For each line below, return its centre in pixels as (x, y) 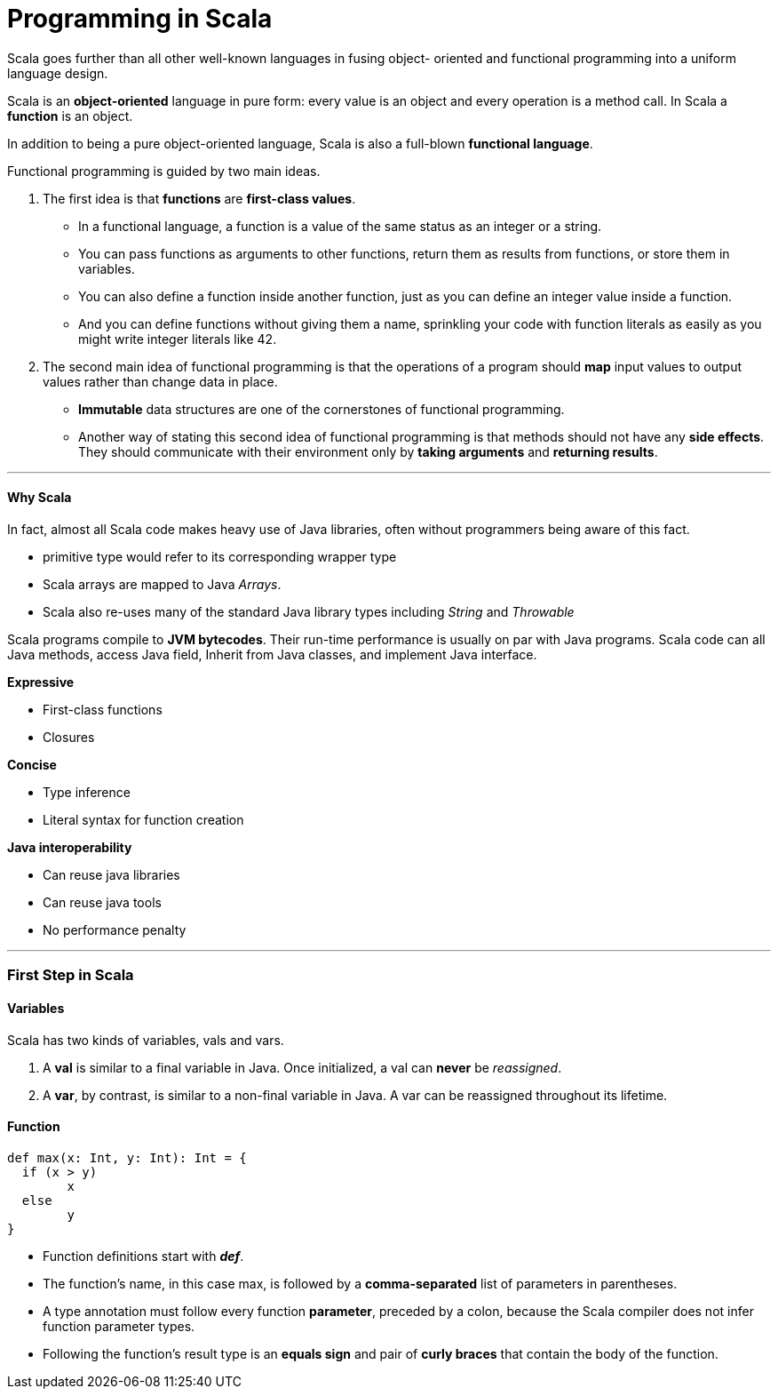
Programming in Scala (140, 19)
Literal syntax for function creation (143, 819)
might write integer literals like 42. (178, 339)
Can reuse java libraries (111, 874)
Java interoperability (70, 847)
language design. (58, 73)
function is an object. (70, 116)
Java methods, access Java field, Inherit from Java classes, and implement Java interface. (272, 654)
